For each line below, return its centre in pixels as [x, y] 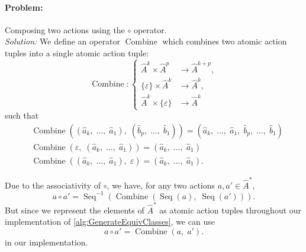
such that [22, 115]
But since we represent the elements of [75, 210]
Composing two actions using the [65, 29]
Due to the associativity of [53, 185]
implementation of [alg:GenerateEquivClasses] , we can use [110, 221]
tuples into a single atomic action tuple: [77, 52]
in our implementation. [46, 242]
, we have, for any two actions [161, 185]
